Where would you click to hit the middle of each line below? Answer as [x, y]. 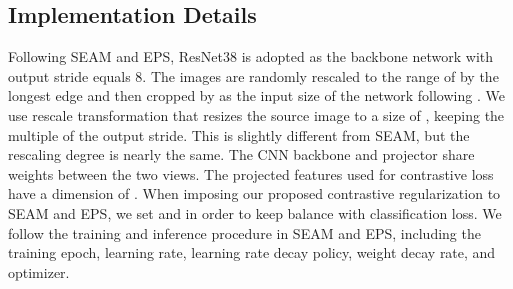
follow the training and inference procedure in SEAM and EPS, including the [244, 232]
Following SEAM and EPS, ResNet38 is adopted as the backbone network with [251, 56]
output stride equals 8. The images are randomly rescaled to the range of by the [253, 75]
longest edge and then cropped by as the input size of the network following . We [256, 95]
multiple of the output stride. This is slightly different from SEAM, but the [239, 134]
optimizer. [39, 271]
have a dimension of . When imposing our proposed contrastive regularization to [254, 193]
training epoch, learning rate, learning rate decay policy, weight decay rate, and [252, 252]
